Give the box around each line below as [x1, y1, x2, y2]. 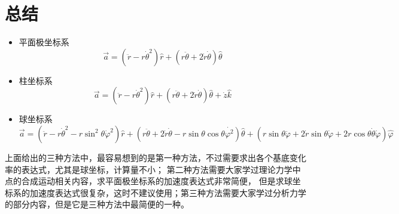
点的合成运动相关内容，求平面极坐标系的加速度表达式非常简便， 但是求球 [5, 175, 293, 187]
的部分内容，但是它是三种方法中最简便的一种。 [5, 198, 189, 210]
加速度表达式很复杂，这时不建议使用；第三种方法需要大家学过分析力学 [29, 186, 306, 199]
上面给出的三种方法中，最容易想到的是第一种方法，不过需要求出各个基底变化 [5, 151, 306, 163]
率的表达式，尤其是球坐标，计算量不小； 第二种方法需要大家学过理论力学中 [5, 163, 301, 175]
